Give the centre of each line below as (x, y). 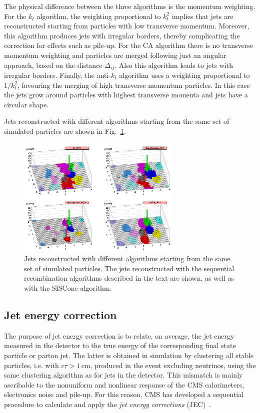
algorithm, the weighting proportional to (99, 16)
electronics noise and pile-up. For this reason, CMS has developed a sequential (124, 394)
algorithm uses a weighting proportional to (184, 75)
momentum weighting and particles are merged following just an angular (115, 55)
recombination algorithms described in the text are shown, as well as (129, 278)
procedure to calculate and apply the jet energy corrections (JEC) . (108, 404)
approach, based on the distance (53, 65)
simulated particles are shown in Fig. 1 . (65, 131)
